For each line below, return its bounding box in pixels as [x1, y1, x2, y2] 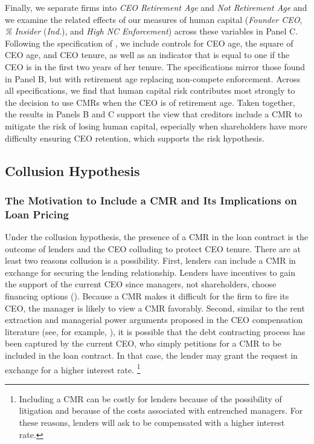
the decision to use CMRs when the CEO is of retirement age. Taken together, [5, 96, 295, 108]
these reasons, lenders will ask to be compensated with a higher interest [19, 416, 285, 429]
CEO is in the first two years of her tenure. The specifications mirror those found [5, 60, 306, 73]
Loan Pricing [5, 206, 69, 221]
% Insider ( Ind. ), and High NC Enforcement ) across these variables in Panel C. [5, 25, 298, 38]
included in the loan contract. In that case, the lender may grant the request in [5, 348, 298, 361]
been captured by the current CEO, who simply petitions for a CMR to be [5, 337, 281, 350]
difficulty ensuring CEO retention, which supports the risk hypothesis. [5, 131, 264, 144]
